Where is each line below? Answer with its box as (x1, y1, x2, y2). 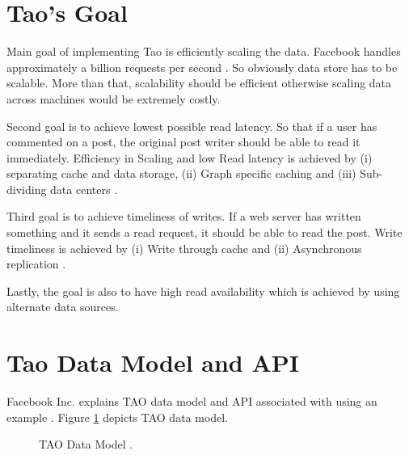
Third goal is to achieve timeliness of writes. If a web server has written (6, 208, 361, 225)
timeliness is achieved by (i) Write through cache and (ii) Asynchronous (6, 239, 362, 256)
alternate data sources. (6, 298, 119, 315)
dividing (6, 180, 47, 197)
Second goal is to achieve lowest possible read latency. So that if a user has (6, 117, 377, 134)
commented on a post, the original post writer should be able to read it (6, 133, 361, 150)
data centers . (50, 180, 118, 197)
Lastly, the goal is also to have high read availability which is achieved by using (6, 282, 400, 299)
